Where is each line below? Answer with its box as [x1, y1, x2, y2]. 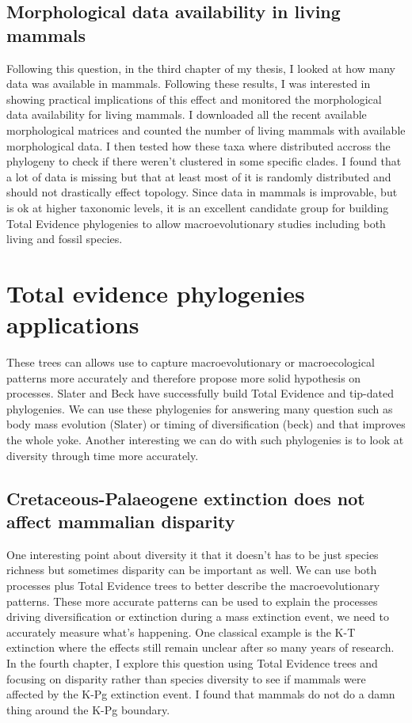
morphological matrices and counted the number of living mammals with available [6, 121, 406, 138]
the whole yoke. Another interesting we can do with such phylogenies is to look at [6, 432, 404, 447]
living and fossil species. [6, 230, 123, 247]
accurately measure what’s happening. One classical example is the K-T [6, 623, 356, 640]
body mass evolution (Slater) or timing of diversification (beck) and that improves [6, 416, 406, 432]
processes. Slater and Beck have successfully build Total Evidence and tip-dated [6, 385, 394, 401]
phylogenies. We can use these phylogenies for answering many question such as [6, 400, 393, 417]
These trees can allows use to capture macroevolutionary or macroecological [6, 354, 375, 371]
